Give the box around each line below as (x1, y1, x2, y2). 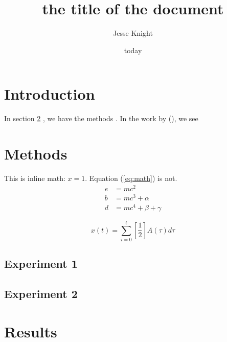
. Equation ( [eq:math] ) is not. (85, 172, 177, 183)
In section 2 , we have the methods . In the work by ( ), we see (4, 113, 198, 124)
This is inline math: (4, 172, 65, 183)
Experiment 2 (4, 286, 78, 302)
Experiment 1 (4, 256, 78, 271)
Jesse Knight (113, 28, 153, 38)
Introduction (4, 83, 95, 104)
